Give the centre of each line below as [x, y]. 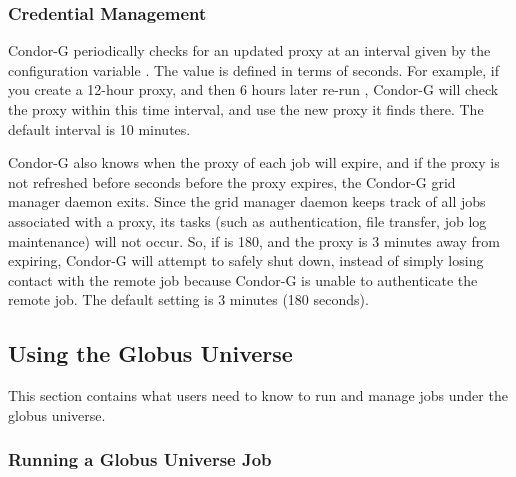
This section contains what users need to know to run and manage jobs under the [258, 395]
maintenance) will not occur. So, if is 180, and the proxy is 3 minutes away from [254, 240]
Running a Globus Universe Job [140, 459]
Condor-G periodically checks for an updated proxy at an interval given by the [249, 50]
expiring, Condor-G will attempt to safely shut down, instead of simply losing [246, 260]
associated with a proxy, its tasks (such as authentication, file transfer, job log [247, 220]
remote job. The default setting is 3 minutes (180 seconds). [188, 299]
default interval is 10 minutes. [99, 128]
